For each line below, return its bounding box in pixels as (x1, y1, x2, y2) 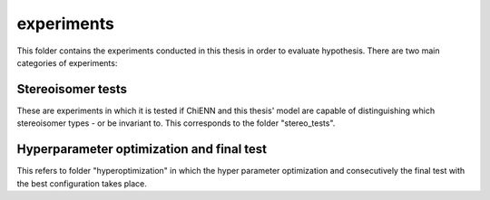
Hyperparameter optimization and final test (16, 141, 268, 157)
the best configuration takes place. (16, 177, 147, 189)
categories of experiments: (16, 57, 118, 68)
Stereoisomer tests (16, 81, 127, 97)
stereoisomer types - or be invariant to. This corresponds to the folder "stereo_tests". (16, 118, 336, 129)
